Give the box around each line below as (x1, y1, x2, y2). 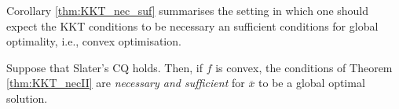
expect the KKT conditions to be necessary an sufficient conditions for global (6, 17, 379, 34)
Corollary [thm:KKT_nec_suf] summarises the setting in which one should (6, 2, 369, 18)
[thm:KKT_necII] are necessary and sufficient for (6, 74, 245, 91)
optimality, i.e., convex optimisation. (6, 33, 181, 49)
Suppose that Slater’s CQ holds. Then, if (6, 59, 203, 75)
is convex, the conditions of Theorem (215, 59, 393, 75)
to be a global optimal (258, 74, 365, 91)
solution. (6, 89, 48, 106)
